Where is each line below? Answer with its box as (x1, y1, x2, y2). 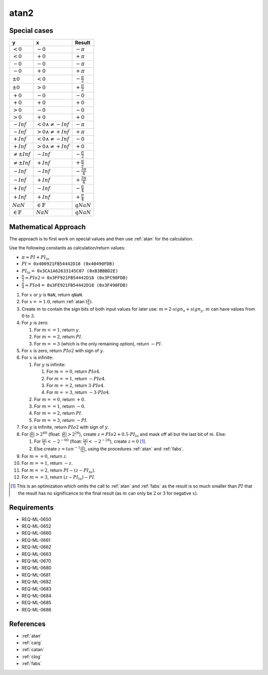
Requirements (9, 503, 54, 511)
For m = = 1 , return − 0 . (34, 403, 85, 410)
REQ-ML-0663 (21, 551, 52, 557)
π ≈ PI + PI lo (21, 254, 50, 261)
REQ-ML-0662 (21, 544, 52, 550)
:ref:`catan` (21, 647, 45, 653)
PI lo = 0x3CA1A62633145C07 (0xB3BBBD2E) (21, 268, 119, 275)
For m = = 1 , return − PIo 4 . (46, 375, 106, 381)
